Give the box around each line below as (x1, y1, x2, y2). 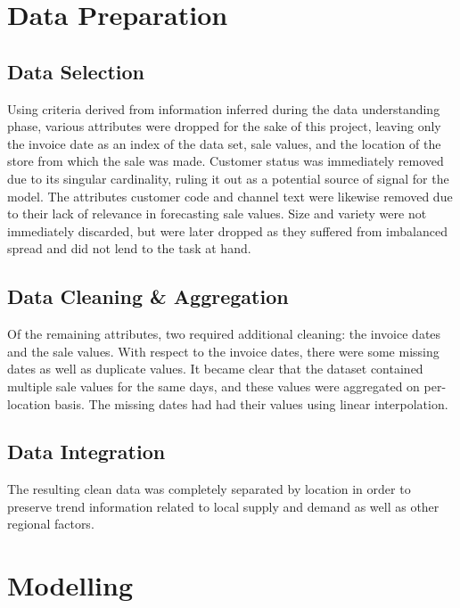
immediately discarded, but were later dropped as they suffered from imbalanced (7, 221, 448, 240)
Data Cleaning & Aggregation (7, 283, 289, 310)
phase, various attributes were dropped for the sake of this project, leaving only (7, 117, 441, 136)
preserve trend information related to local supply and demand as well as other (7, 497, 439, 515)
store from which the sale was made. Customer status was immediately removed (7, 152, 444, 170)
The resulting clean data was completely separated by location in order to (7, 480, 411, 498)
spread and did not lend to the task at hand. (7, 239, 251, 258)
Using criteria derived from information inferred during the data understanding (7, 99, 440, 118)
